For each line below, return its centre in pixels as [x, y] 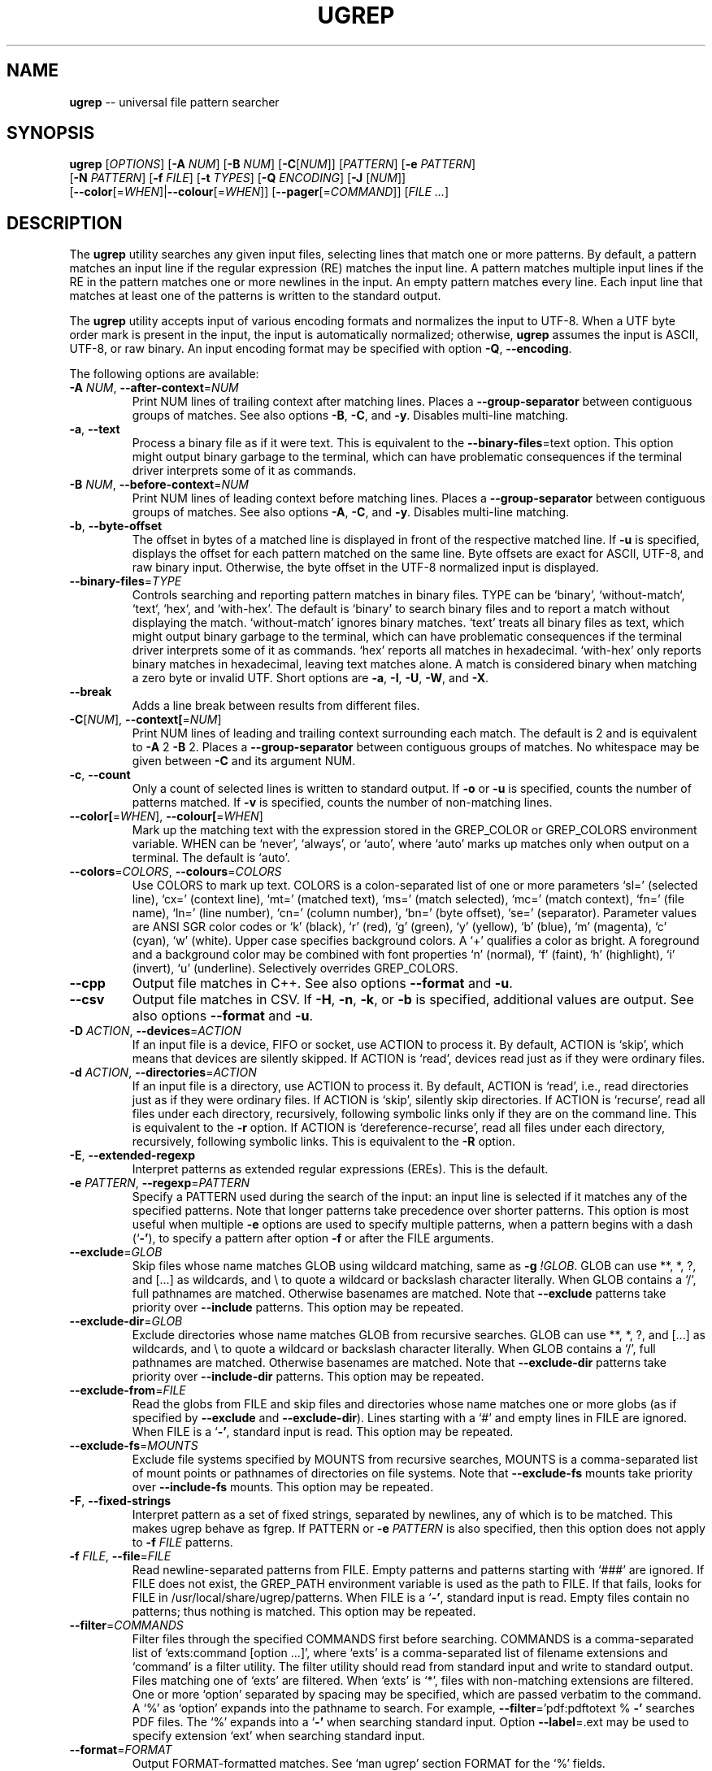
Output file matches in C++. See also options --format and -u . [322, 983]
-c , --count [100, 775]
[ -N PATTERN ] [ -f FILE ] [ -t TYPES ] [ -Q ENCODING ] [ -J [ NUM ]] [238, 178]
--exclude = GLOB [116, 1252]
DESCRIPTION [65, 223]
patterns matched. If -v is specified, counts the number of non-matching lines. [342, 803]
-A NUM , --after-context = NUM [154, 388]
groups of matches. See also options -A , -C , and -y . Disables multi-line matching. [351, 512]
